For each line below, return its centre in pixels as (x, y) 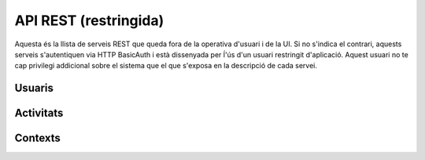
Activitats (39, 113)
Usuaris (34, 88)
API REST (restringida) (89, 20)
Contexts (37, 138)
